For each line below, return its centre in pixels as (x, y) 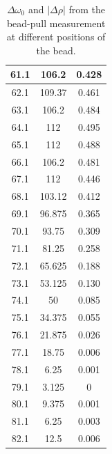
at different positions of (56, 37)
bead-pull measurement (56, 23)
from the (87, 9)
